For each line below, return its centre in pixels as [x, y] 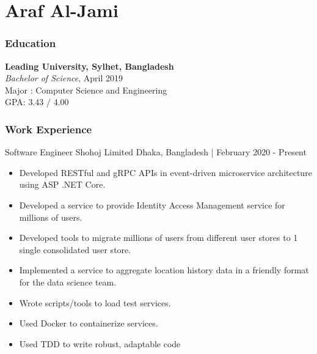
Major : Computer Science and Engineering [86, 90]
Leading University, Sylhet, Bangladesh [89, 66]
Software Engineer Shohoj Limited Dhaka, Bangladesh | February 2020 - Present [156, 152]
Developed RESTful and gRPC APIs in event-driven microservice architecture [166, 172]
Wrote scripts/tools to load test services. [95, 302]
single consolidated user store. [75, 249]
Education [31, 43]
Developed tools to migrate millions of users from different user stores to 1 [158, 238]
